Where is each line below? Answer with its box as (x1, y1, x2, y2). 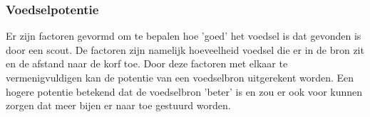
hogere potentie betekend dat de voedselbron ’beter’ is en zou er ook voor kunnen (6, 84, 363, 99)
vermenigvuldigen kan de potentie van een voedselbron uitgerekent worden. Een (6, 70, 354, 84)
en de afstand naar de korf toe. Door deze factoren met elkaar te (6, 56, 288, 71)
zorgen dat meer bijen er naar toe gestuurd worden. (6, 98, 231, 113)
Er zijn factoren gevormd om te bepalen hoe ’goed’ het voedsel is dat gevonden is (6, 28, 361, 43)
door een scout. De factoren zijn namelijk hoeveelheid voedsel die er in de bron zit (6, 42, 364, 57)
